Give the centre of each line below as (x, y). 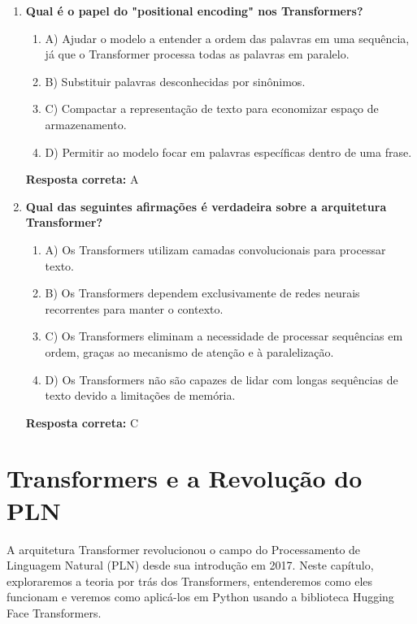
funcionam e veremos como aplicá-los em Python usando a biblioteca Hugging (200, 597)
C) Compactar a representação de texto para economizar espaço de (212, 108)
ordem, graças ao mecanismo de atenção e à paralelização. (189, 351)
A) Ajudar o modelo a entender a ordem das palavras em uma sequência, (227, 38)
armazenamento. (86, 124)
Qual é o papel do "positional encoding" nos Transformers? (194, 11)
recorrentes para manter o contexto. (134, 308)
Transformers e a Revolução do (185, 478)
